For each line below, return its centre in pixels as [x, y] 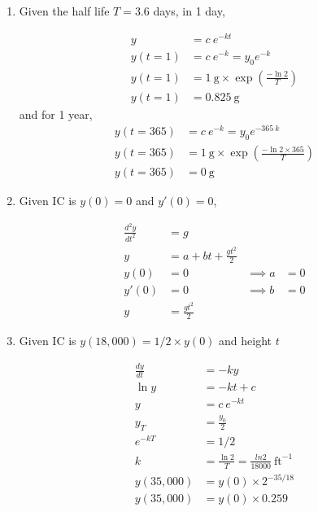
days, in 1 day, [189, 11]
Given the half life [64, 11]
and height [246, 341]
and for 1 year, [56, 114]
